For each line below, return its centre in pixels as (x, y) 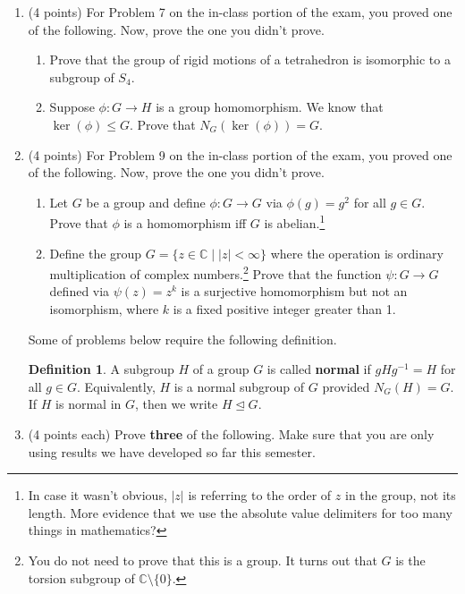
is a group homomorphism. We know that (270, 107)
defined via (80, 291)
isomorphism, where (104, 309)
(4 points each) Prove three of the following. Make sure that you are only (231, 434)
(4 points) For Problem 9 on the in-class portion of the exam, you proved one (240, 154)
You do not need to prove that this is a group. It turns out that (203, 560)
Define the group (96, 253)
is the (410, 560)
